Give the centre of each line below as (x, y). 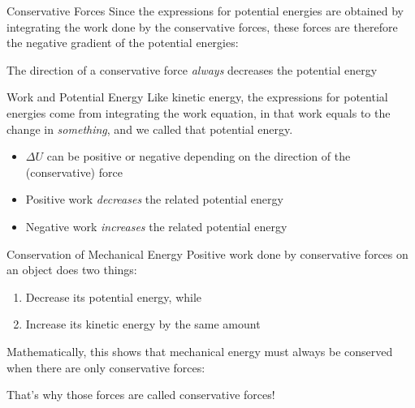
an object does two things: (72, 270)
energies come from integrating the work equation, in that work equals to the (199, 112)
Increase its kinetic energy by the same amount (143, 324)
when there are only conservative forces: (106, 367)
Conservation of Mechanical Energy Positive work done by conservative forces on (207, 253)
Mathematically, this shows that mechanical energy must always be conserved (200, 351)
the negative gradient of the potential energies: (123, 43)
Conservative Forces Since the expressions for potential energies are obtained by (205, 11)
